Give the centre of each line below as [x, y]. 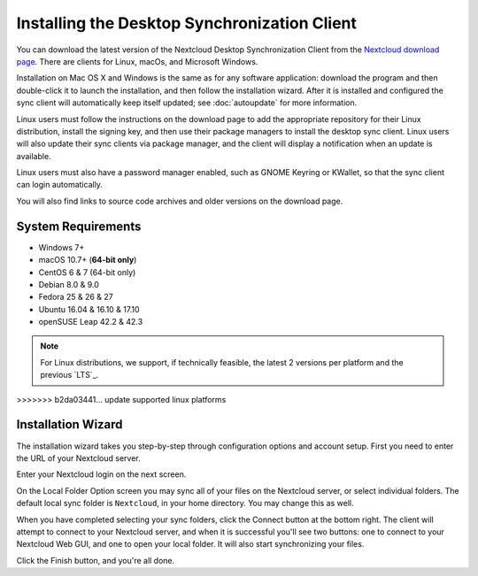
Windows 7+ [62, 247]
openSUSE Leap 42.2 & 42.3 [91, 322]
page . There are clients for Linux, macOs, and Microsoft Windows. [137, 61]
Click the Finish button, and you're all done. [96, 560]
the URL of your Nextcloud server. [78, 458]
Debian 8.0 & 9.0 [69, 284]
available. [34, 156]
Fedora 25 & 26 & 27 [76, 297]
